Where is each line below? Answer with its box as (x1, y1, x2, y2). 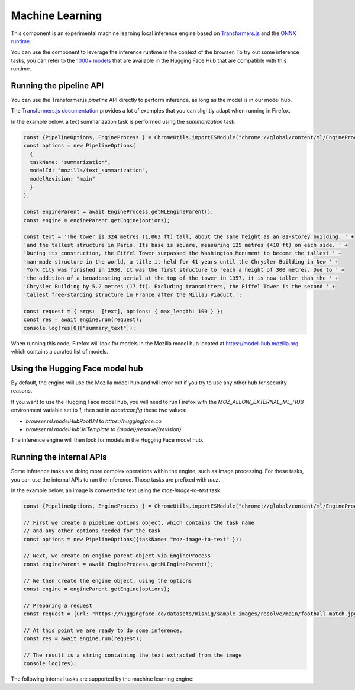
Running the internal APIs (11, 452, 107, 462)
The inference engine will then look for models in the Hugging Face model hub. (11, 437, 204, 444)
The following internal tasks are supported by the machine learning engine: (11, 675, 194, 682)
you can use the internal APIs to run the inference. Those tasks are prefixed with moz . (11, 476, 221, 483)
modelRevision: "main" (30, 175, 96, 182)
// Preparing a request (23, 602, 93, 609)
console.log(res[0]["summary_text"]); (23, 325, 136, 331)
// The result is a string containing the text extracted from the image (23, 652, 242, 659)
